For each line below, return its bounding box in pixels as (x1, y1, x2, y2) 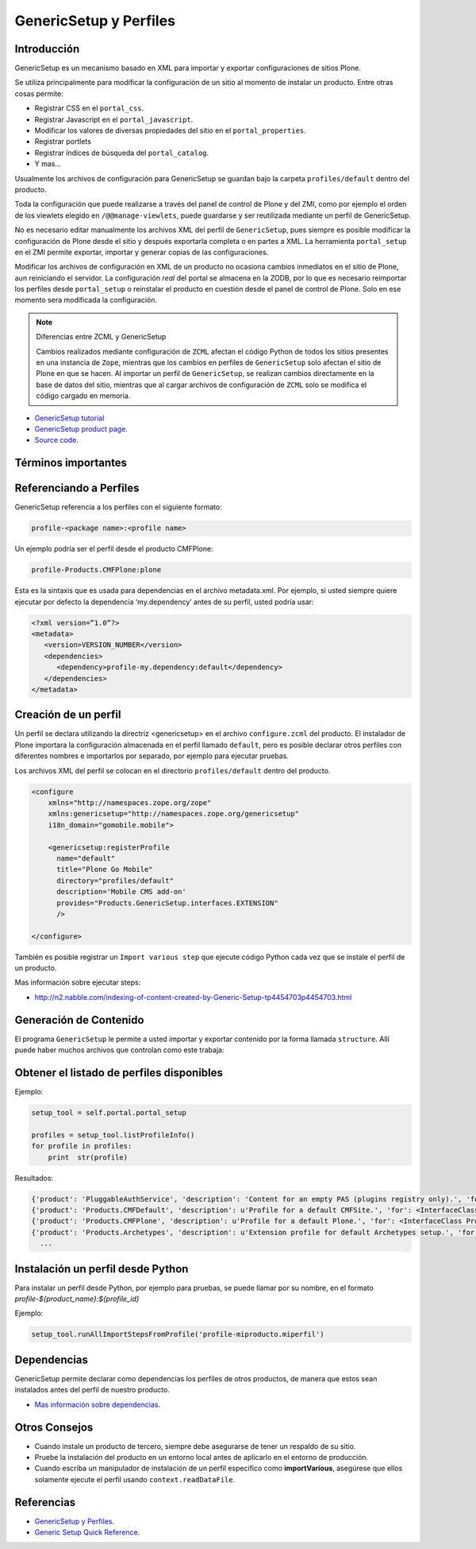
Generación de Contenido (14, 1013, 144, 1027)
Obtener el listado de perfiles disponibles (14, 1066, 224, 1079)
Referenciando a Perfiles (14, 482, 140, 495)
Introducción (14, 42, 80, 56)
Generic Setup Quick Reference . (34, 1528, 140, 1537)
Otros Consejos (14, 1420, 94, 1434)
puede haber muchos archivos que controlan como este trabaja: (14, 1045, 225, 1055)
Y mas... (34, 159, 62, 168)
